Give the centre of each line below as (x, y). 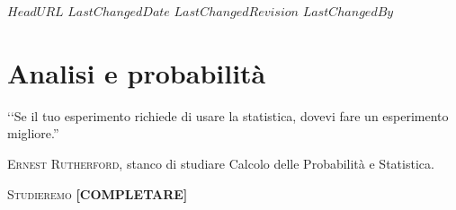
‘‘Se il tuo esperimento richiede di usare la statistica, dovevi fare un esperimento (228, 115)
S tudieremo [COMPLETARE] (98, 193)
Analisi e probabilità (137, 72)
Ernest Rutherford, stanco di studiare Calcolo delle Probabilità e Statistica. (221, 163)
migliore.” (33, 133)
